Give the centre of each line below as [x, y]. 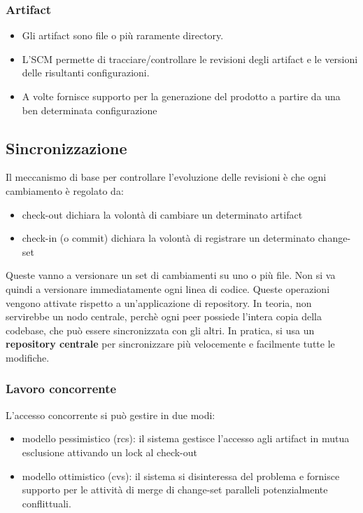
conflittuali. [47, 503]
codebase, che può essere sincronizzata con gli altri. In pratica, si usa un [160, 330]
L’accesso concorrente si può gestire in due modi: [111, 415]
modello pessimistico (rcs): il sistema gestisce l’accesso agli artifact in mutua [186, 438]
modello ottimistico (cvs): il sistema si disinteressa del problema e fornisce [181, 476]
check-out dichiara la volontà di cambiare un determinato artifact [162, 214]
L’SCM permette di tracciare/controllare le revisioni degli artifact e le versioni [190, 59]
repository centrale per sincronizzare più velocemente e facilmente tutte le [170, 344]
